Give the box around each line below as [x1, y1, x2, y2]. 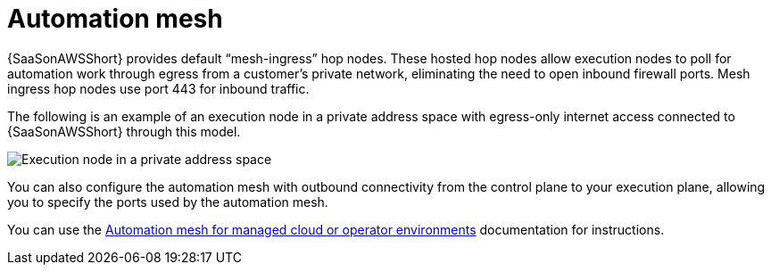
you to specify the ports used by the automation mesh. [7, 194, 328, 210]
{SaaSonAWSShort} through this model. [7, 123, 241, 139]
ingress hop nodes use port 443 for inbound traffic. [7, 80, 310, 96]
